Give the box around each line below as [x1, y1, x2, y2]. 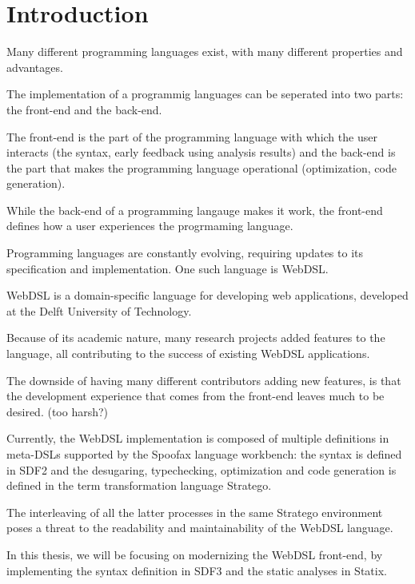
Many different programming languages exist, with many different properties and [6, 43, 403, 60]
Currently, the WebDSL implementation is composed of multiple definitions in [6, 430, 389, 447]
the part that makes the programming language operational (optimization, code [6, 159, 397, 176]
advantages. [6, 58, 63, 75]
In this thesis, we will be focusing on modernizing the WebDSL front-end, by [6, 546, 383, 562]
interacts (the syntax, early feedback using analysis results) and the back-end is [6, 144, 396, 161]
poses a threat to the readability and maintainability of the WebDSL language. [6, 519, 393, 536]
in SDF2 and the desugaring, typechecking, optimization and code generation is [6, 461, 397, 478]
